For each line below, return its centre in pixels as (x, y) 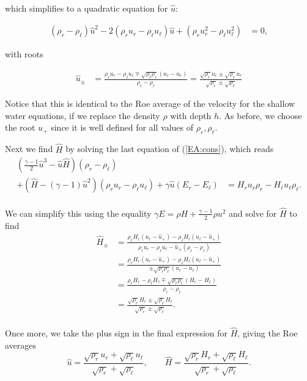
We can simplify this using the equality (78, 213)
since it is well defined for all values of (122, 127)
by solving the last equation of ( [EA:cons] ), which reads (170, 149)
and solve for (253, 213)
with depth (191, 115)
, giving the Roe (268, 332)
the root (20, 127)
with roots (24, 54)
